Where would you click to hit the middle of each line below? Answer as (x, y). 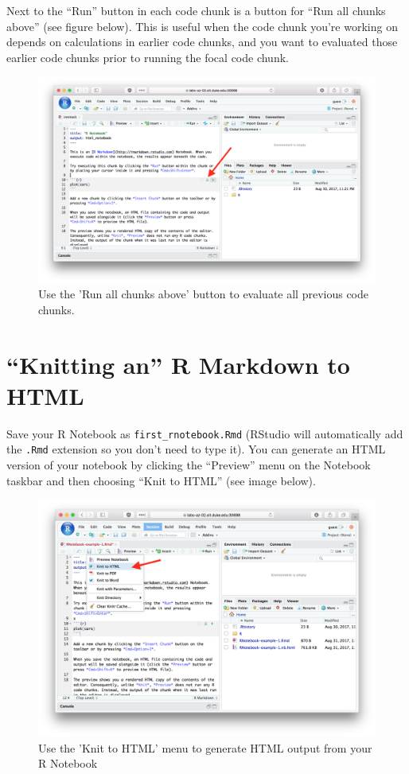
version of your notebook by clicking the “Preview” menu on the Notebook (189, 464)
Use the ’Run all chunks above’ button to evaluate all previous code (204, 294)
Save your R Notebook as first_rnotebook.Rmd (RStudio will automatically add (205, 433)
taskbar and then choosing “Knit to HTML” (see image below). (161, 480)
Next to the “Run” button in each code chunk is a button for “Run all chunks (196, 10)
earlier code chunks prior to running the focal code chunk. (148, 57)
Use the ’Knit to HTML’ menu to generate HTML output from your (205, 747)
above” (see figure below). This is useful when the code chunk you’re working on (202, 26)
